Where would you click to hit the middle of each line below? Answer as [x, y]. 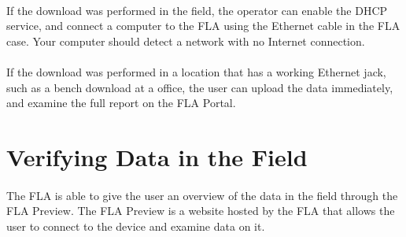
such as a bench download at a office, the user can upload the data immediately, [200, 87]
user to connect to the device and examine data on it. [136, 226]
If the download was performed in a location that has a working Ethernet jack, [196, 71]
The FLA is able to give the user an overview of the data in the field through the [202, 195]
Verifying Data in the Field [157, 156]
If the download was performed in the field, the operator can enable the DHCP [197, 10]
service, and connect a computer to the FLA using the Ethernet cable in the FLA [203, 26]
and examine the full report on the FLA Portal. [121, 103]
